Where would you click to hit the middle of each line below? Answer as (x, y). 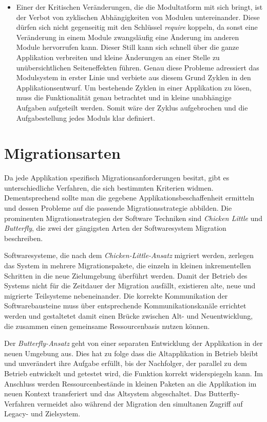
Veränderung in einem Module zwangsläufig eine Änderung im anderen (128, 37)
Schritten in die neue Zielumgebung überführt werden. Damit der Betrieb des (126, 275)
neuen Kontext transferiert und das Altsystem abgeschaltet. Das (105, 393)
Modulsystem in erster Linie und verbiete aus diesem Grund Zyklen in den (133, 77)
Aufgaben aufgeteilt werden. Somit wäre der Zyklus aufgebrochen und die (132, 107)
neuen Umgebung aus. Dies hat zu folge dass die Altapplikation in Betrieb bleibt (131, 353)
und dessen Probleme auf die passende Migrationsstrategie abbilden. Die (118, 208)
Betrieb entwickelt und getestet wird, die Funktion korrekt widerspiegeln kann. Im (133, 373)
